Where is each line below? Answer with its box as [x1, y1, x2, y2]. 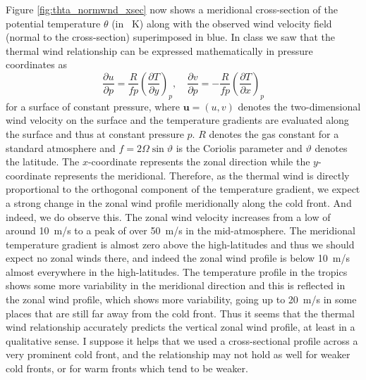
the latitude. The [6, 154, 80, 169]
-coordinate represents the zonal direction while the [87, 154, 310, 169]
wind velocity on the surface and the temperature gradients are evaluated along [6, 113, 349, 127]
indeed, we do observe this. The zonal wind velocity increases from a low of [6, 209, 331, 224]
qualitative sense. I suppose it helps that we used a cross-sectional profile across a [6, 333, 358, 348]
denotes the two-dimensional [238, 99, 361, 113]
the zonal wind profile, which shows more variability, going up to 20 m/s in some [6, 292, 357, 307]
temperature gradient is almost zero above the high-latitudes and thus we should [6, 236, 355, 251]
